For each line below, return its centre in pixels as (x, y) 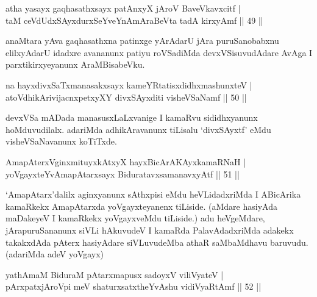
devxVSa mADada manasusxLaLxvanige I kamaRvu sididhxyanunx (132, 117)
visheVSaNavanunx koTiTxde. (61, 141)
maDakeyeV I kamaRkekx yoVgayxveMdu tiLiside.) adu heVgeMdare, (135, 218)
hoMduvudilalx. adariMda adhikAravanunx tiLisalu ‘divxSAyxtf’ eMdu (138, 129)
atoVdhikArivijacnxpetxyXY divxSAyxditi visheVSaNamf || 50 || (126, 97)
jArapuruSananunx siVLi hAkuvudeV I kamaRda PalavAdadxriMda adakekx (150, 230)
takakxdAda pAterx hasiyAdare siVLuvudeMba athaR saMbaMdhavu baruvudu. (157, 242)
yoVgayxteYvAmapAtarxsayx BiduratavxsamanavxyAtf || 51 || (123, 174)
